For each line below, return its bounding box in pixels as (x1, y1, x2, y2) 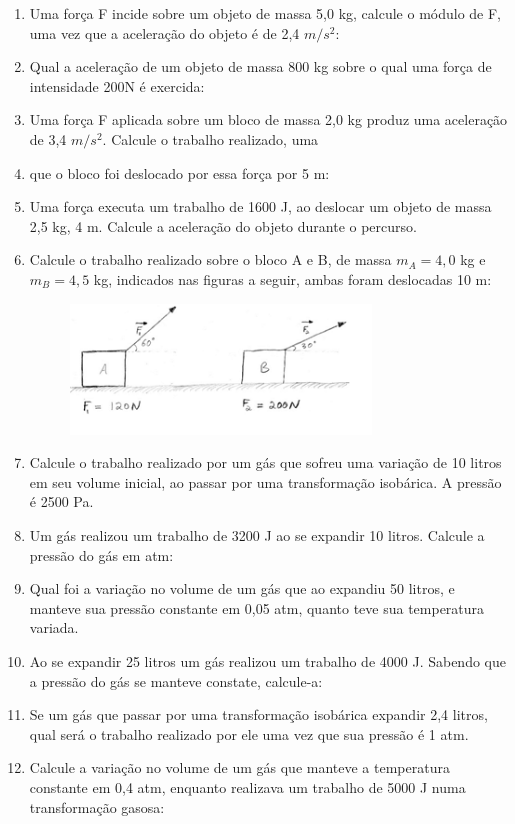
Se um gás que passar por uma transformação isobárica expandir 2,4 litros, (29, 704, 488, 725)
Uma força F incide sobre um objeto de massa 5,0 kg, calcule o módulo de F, (29, 3, 502, 23)
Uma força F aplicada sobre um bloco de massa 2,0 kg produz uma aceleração (29, 109, 508, 130)
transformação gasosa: (29, 796, 165, 817)
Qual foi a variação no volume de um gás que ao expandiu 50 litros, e (29, 578, 455, 599)
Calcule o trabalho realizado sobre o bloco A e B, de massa (29, 249, 392, 270)
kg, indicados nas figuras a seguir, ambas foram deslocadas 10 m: (93, 268, 492, 289)
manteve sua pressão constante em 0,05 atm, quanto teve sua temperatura (29, 597, 485, 618)
